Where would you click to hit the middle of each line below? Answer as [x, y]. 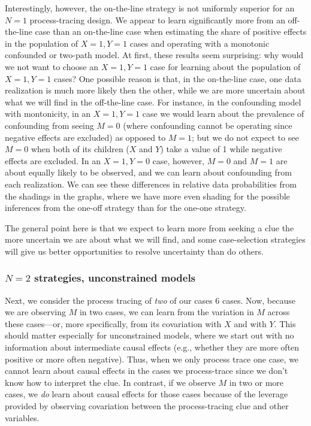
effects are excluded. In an [53, 160]
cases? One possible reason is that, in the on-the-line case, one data [177, 78]
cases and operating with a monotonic [200, 43]
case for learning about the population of [225, 66]
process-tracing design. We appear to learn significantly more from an [157, 19]
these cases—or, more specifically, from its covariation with [113, 323]
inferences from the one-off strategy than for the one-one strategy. [126, 208]
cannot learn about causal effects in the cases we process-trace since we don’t [147, 371]
